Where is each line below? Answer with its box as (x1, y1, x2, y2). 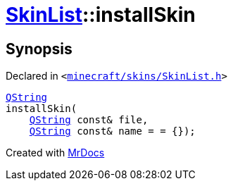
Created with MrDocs (6, 147, 105, 159)
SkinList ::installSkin (6, 3, 196, 27)
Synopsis (6, 39, 73, 58)
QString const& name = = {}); (29, 125, 196, 137)
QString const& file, (29, 114, 149, 126)
